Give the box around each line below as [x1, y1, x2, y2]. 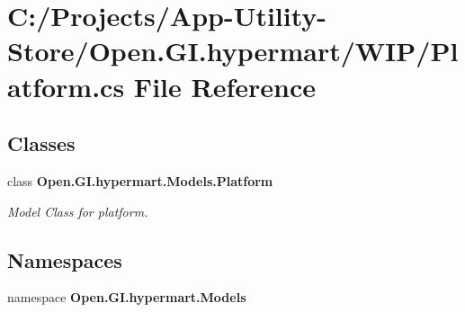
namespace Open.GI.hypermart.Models [7, 288, 246, 307]
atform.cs [7, 67, 125, 104]
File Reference [133, 67, 316, 104]
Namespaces [7, 245, 122, 273]
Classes [7, 129, 76, 157]
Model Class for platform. [7, 201, 148, 220]
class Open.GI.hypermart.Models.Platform [7, 171, 273, 190]
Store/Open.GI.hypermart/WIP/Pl [7, 32, 459, 69]
